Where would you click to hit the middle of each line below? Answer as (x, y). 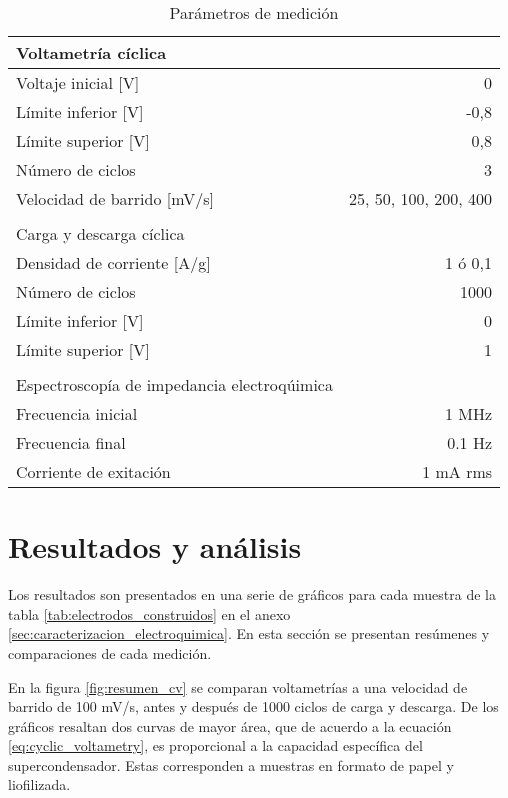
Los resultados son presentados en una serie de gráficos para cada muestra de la (252, 594)
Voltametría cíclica (91, 52)
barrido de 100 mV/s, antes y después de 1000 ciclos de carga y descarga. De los (253, 706)
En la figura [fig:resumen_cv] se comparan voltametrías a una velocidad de (238, 686)
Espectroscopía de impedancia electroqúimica (174, 384)
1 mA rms (457, 471)
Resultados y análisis (155, 546)
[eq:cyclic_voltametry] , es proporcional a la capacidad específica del (215, 745)
